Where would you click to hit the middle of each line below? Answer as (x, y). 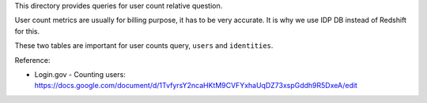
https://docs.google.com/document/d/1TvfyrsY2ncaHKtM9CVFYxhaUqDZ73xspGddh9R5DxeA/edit (196, 86)
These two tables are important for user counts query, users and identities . (144, 46)
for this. (27, 31)
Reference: (32, 60)
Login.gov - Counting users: (80, 74)
